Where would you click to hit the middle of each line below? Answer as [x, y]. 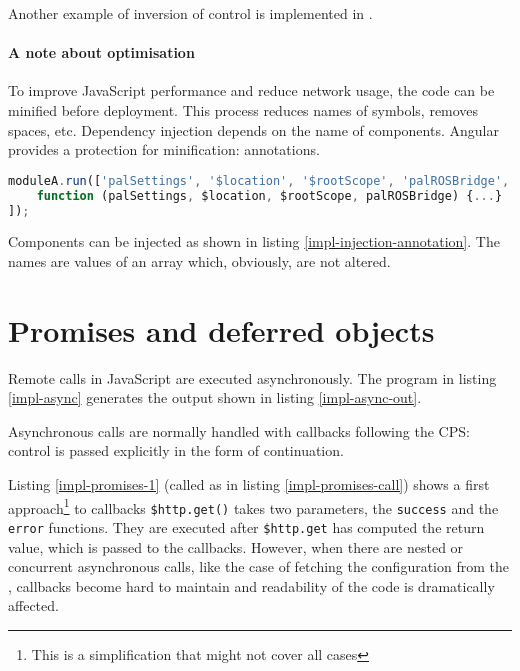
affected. [33, 605]
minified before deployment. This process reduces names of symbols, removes [243, 109]
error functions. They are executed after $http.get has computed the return [246, 526]
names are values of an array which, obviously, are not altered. [199, 260]
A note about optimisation [101, 52]
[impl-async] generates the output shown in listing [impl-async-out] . [215, 397]
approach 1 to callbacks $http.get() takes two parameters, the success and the [253, 506]
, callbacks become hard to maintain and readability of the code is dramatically [251, 585]
